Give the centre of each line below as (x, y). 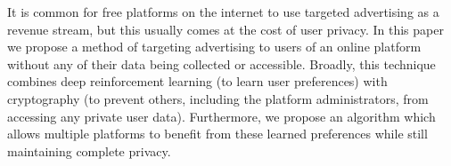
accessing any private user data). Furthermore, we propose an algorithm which (221, 116)
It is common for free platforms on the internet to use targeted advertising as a (223, 12)
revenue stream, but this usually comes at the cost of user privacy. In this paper (225, 29)
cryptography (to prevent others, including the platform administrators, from (218, 98)
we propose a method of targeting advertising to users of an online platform (214, 47)
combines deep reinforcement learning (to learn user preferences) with (197, 81)
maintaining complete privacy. (89, 150)
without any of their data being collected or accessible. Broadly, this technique (221, 63)
